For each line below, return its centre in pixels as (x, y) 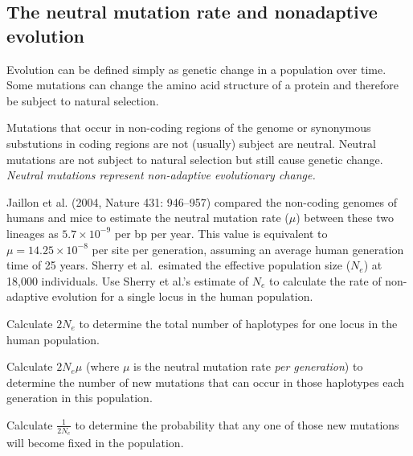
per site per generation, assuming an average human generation (248, 249)
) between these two (345, 218)
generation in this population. (80, 398)
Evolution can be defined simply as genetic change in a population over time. (196, 69)
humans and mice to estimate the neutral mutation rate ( (148, 218)
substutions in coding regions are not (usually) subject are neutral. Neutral (191, 143)
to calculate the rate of (325, 280)
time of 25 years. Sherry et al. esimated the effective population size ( (179, 265)
